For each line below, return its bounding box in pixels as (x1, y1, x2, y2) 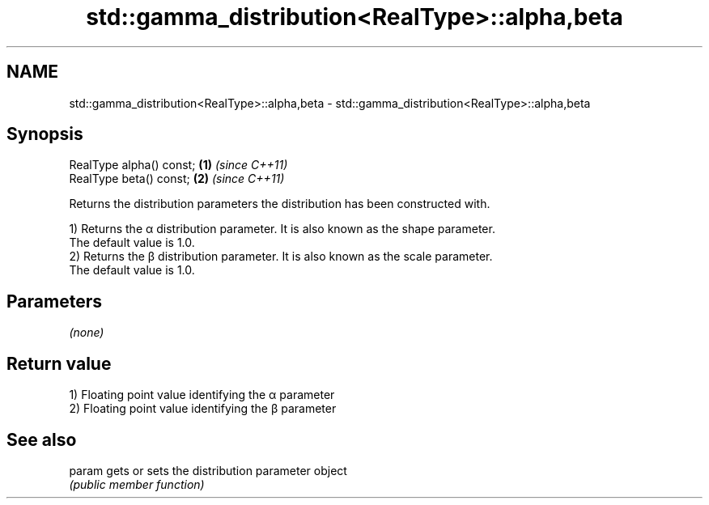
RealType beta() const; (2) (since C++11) (69, 172, 285, 186)
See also (6, 429, 77, 450)
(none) (69, 325, 104, 340)
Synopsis (6, 124, 83, 145)
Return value (6, 353, 112, 374)
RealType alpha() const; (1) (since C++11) (69, 158, 288, 172)
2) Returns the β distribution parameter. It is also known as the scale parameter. (69, 249, 493, 264)
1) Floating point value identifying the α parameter (69, 388, 335, 402)
